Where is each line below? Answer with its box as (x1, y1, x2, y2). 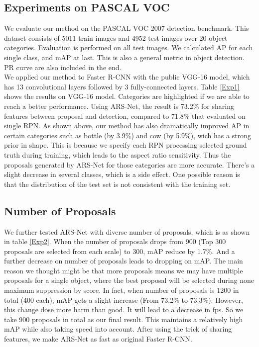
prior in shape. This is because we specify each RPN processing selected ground (4, 140, 247, 150)
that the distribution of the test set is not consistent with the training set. (4, 178, 231, 189)
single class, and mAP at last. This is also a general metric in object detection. (4, 52, 245, 62)
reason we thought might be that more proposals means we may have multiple (4, 265, 243, 275)
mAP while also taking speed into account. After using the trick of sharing (4, 324, 232, 334)
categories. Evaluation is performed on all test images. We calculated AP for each (4, 42, 253, 53)
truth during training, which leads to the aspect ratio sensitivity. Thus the (4, 149, 231, 160)
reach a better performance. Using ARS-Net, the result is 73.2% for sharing (4, 100, 234, 111)
